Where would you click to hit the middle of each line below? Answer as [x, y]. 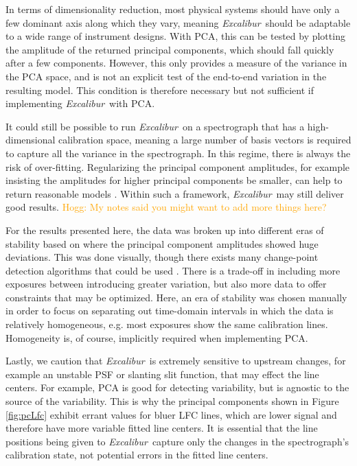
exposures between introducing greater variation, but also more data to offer [166, 284]
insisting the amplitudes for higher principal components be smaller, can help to [174, 180]
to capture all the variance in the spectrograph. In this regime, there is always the [178, 153]
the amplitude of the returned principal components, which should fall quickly [170, 49]
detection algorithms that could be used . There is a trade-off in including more [173, 270]
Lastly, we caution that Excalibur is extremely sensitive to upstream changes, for [176, 361]
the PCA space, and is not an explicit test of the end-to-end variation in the [166, 76]
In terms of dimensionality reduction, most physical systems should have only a [173, 9]
